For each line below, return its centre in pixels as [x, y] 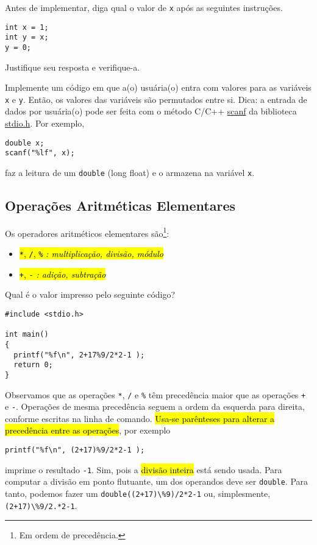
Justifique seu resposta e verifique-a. [73, 67]
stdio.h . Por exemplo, [45, 123]
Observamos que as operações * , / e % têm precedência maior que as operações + [155, 394]
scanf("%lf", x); [40, 153]
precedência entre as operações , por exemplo [88, 430]
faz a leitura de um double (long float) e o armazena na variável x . [130, 172]
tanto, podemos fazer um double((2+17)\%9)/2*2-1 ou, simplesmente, [138, 494]
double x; [25, 143]
